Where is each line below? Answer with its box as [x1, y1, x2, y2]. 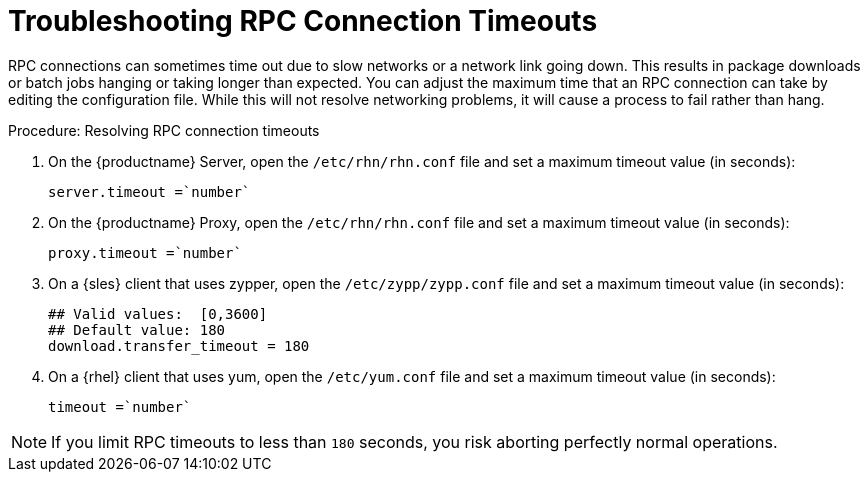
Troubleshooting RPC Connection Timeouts [8, 4, 598, 38]
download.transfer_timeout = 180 [48, 337, 310, 354]
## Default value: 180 [48, 321, 226, 338]
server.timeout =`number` [48, 183, 251, 200]
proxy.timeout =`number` [48, 244, 242, 261]
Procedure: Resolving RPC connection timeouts [8, 121, 320, 139]
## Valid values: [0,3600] [48, 305, 268, 322]
